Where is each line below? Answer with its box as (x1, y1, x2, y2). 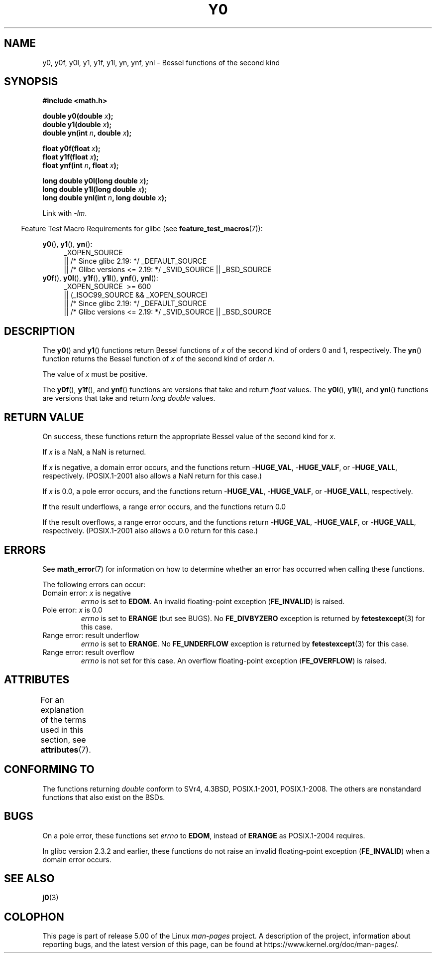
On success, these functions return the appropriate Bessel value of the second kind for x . (42, 432, 336, 441)
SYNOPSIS (4, 75, 58, 88)
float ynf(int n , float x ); (42, 161, 119, 170)
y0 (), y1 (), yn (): (42, 240, 93, 249)
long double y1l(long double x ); (42, 185, 147, 194)
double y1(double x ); (42, 120, 112, 129)
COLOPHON (4, 910, 64, 923)
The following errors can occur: (42, 580, 146, 589)
